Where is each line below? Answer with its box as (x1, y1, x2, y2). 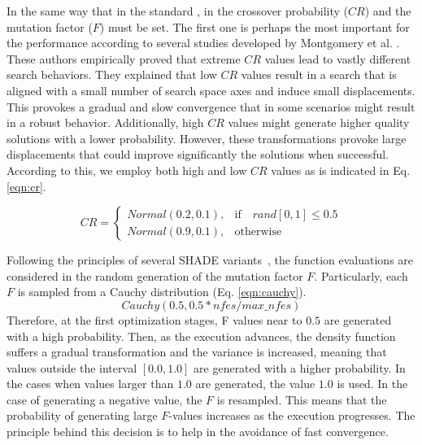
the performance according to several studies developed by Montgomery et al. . (7, 34, 400, 51)
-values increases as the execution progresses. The (168, 407, 415, 424)
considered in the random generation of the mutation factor (7, 267, 303, 284)
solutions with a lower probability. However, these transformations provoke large (7, 129, 407, 146)
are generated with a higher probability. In (194, 359, 406, 376)
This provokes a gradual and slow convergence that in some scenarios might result (7, 98, 415, 115)
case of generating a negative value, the (7, 390, 202, 408)
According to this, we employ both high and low (7, 161, 247, 178)
